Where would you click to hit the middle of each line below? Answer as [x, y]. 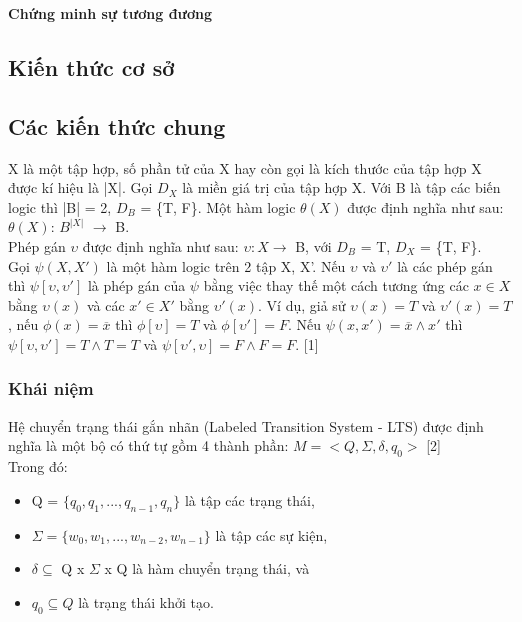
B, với [313, 245]
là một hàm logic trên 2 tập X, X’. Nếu [226, 265]
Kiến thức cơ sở [91, 66]
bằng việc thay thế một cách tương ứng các [336, 285]
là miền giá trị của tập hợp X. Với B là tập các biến [341, 187]
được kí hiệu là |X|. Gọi [80, 187]
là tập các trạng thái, [249, 499]
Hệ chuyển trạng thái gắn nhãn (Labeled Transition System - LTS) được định [246, 425]
